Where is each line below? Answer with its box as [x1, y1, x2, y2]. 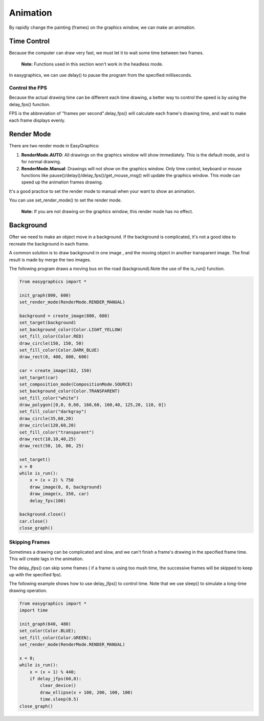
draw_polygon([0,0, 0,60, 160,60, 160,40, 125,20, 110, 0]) [19, 402, 167, 408]
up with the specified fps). [9, 572, 62, 577]
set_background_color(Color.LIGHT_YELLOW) [19, 327, 123, 332]
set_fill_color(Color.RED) [19, 334, 84, 339]
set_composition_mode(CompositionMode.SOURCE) [19, 382, 133, 387]
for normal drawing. [21, 159, 61, 165]
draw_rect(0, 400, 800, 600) [19, 354, 89, 360]
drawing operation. [9, 587, 47, 593]
